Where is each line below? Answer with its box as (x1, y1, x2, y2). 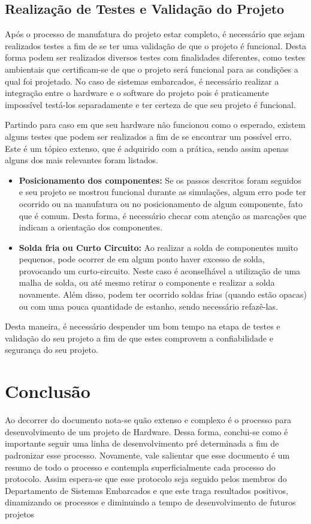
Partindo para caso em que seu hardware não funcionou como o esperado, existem (5, 118, 306, 131)
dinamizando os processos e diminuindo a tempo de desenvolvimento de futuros (5, 496, 296, 508)
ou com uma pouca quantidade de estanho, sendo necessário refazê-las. (19, 300, 278, 312)
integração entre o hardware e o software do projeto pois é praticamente (5, 86, 269, 99)
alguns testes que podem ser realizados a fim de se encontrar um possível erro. (5, 130, 292, 142)
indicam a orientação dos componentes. (19, 221, 163, 233)
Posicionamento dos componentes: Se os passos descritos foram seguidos (19, 173, 301, 186)
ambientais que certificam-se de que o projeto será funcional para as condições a (5, 62, 298, 75)
